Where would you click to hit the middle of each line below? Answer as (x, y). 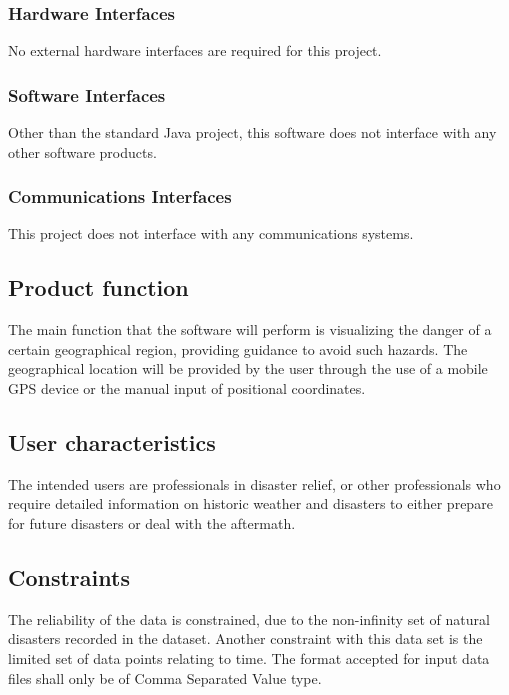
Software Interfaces (87, 94)
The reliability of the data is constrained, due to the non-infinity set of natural (249, 618)
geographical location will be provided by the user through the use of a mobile (248, 368)
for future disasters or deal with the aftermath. (152, 523)
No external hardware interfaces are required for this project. (195, 50)
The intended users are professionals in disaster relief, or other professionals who (254, 483)
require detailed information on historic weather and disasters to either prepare (250, 503)
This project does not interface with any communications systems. (211, 233)
